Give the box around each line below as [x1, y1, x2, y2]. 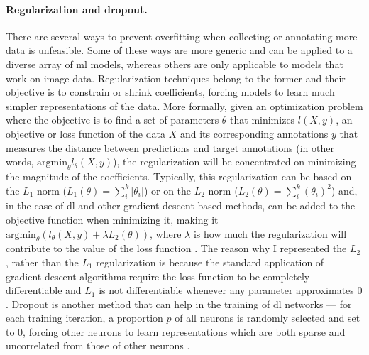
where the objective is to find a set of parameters [6, 112, 219, 127]
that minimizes [230, 112, 295, 127]
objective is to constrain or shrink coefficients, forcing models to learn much [6, 84, 335, 99]
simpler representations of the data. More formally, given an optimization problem [6, 98, 363, 113]
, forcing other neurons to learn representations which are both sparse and [23, 324, 346, 339]
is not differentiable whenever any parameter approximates [99, 283, 354, 297]
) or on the [143, 182, 192, 197]
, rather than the [6, 254, 79, 269]
